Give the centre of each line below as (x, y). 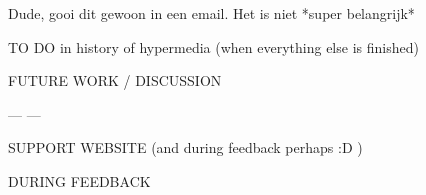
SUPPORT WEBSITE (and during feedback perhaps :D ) (185, 147)
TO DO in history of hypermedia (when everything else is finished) (213, 46)
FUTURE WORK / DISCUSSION (115, 80)
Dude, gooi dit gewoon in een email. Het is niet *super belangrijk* (211, 13)
